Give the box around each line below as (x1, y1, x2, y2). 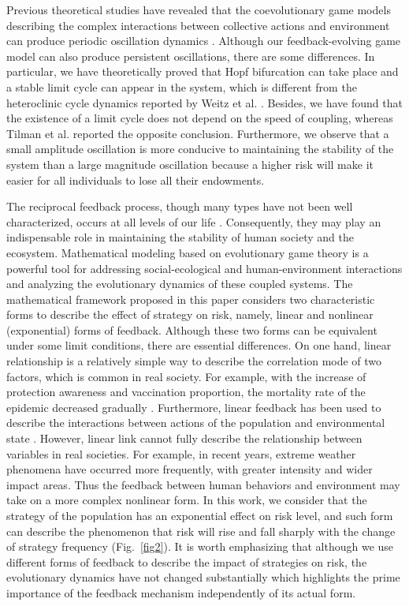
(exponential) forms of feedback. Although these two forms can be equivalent (6, 321, 377, 338)
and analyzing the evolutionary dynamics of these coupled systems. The (6, 275, 353, 292)
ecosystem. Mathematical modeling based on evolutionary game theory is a (6, 244, 369, 260)
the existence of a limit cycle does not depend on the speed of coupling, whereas (6, 110, 393, 126)
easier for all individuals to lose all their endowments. (6, 171, 265, 188)
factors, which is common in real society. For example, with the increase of (6, 368, 366, 384)
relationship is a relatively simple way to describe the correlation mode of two (6, 353, 382, 369)
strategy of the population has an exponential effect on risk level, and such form (6, 507, 393, 523)
